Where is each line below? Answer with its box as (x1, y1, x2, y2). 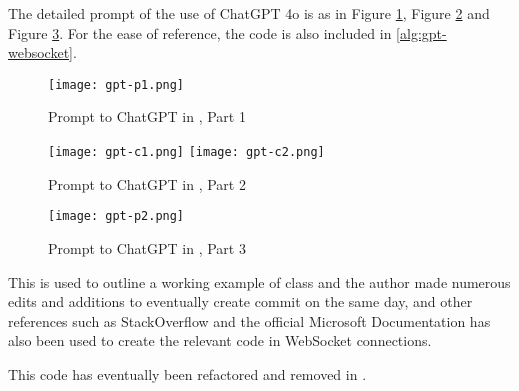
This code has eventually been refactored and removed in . (8, 363, 367, 384)
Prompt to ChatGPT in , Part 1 (48, 106, 246, 127)
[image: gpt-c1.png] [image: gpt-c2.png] (48, 145, 325, 160)
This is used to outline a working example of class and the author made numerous (8, 271, 511, 292)
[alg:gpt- (396, 22, 447, 43)
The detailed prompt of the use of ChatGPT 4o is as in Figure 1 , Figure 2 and (8, 3, 490, 23)
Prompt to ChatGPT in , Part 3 (48, 237, 246, 258)
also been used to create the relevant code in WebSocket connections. (8, 330, 432, 351)
